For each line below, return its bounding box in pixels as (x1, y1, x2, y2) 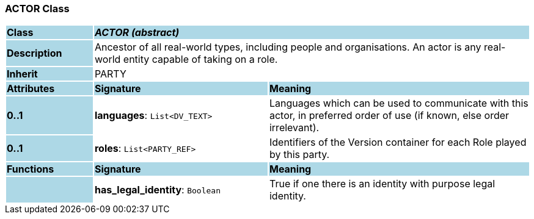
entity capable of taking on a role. (123, 53, 278, 66)
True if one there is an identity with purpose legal (269, 178, 496, 190)
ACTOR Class (5, 2, 70, 15)
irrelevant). (269, 121, 320, 134)
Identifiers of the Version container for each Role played (269, 136, 527, 149)
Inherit (7, 68, 38, 81)
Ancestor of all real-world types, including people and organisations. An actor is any (94, 41, 481, 54)
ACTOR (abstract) (94, 26, 180, 39)
